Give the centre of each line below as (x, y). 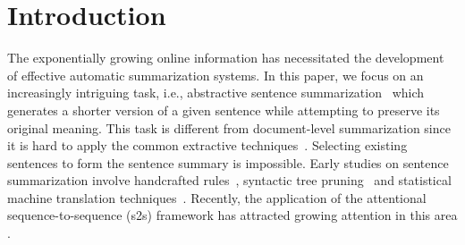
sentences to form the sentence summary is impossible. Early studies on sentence (228, 162)
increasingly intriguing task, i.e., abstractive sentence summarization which (216, 93)
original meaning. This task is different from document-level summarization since (229, 127)
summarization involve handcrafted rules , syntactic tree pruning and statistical (229, 180)
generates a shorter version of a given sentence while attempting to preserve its (224, 110)
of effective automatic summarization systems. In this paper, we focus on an (216, 75)
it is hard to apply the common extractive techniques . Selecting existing (207, 145)
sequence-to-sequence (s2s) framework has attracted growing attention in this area (232, 215)
